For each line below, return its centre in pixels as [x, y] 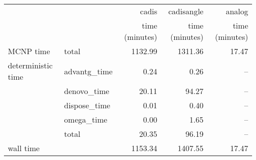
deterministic [30, 65]
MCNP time [29, 51]
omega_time [86, 119]
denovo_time [87, 91]
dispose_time [87, 105]
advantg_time [88, 71]
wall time [24, 148]
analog [237, 11]
